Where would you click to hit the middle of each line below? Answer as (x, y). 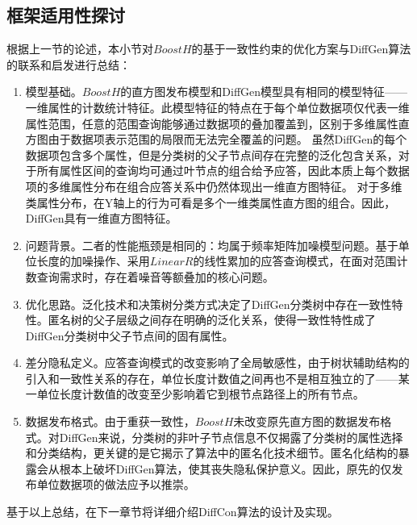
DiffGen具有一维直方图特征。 (101, 218)
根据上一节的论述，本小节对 (80, 49)
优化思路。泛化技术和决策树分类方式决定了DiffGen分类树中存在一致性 (208, 304)
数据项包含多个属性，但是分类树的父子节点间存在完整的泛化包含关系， (212, 154)
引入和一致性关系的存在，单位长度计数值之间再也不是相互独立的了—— (212, 378)
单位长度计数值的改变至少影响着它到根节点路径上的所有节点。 (200, 394)
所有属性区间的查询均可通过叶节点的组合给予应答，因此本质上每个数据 (223, 171)
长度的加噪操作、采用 (93, 261)
